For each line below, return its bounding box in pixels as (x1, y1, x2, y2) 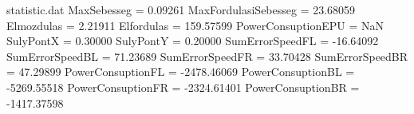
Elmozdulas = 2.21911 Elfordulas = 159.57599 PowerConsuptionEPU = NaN (6, 17, 384, 33)
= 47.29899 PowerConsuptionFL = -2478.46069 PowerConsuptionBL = (6, 63, 355, 80)
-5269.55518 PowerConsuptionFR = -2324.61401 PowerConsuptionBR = (6, 78, 360, 95)
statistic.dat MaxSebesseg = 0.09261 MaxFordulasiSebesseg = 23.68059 (6, 2, 356, 17)
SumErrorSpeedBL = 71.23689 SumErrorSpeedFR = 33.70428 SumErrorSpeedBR (6, 47, 408, 64)
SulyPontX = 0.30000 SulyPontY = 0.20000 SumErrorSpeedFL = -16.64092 (6, 32, 379, 49)
